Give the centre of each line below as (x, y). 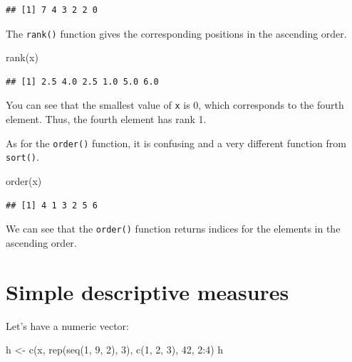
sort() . (22, 157)
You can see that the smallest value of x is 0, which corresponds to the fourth (175, 105)
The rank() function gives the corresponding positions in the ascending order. (176, 33)
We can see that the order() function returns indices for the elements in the (173, 229)
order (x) (24, 181)
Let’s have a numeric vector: (67, 325)
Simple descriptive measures (147, 291)
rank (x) (22, 57)
